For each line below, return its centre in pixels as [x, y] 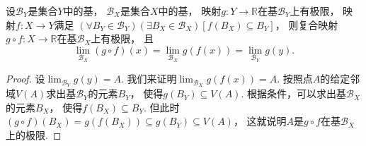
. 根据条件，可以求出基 [293, 93]
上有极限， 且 [122, 38]
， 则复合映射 [307, 24]
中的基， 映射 [190, 11]
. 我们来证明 [149, 79]
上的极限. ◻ [34, 135]
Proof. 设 [25, 79]
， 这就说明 [260, 121]
